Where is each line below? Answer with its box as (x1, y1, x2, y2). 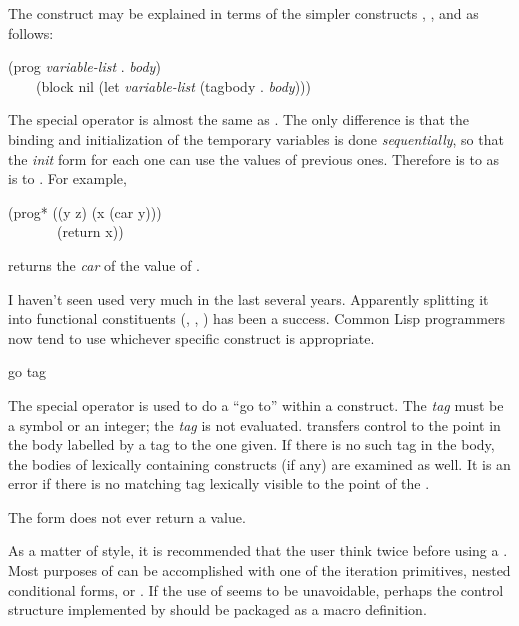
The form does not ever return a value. (8, 506, 246, 527)
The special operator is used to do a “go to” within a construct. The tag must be (8, 394, 504, 415)
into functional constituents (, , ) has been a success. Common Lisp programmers (8, 308, 506, 329)
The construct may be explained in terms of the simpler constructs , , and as (8, 3, 479, 23)
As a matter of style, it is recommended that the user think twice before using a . (8, 540, 508, 561)
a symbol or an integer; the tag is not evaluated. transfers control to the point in (8, 414, 501, 435)
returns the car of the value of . (8, 254, 201, 275)
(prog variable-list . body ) (8, 56, 161, 77)
